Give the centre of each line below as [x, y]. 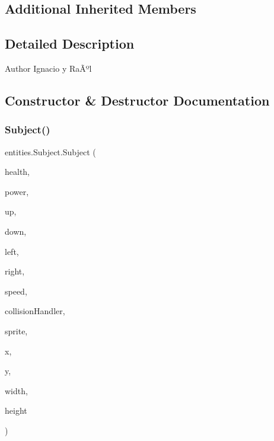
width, [16, 390]
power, [17, 191]
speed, [16, 291]
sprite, [16, 330]
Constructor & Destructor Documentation [137, 100]
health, [17, 172]
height [16, 410]
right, [15, 271]
